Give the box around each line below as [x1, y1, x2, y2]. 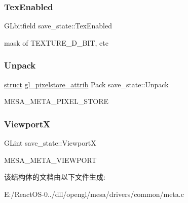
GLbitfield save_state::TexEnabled [4, 20, 112, 31]
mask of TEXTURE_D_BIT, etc [4, 37, 108, 48]
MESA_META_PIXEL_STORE [4, 96, 108, 107]
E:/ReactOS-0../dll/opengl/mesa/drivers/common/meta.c [4, 188, 184, 199]
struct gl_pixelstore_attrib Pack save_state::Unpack [4, 79, 169, 89]
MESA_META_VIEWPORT [4, 154, 97, 165]
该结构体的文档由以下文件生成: [4, 172, 105, 182]
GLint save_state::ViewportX [4, 138, 96, 148]
